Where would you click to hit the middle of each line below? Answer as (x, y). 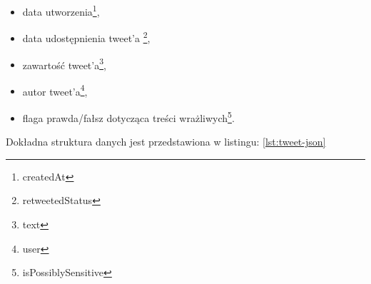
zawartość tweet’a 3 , (64, 64)
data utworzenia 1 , (61, 10)
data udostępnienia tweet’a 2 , (86, 37)
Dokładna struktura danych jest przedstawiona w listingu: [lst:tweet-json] (166, 142)
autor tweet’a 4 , (55, 90)
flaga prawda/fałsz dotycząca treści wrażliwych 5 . (128, 117)
